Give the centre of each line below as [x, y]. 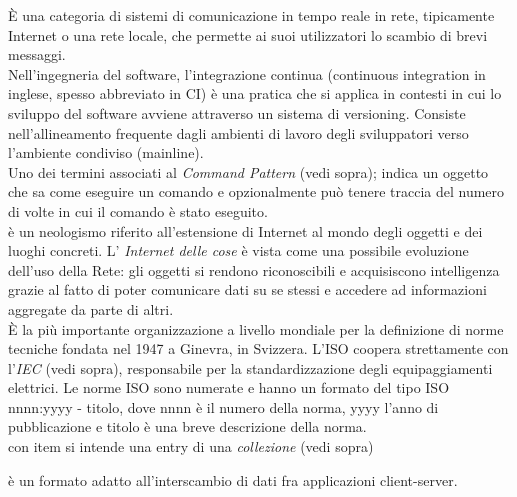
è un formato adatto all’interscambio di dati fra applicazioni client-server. [233, 479]
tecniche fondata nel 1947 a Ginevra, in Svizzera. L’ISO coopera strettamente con [258, 348]
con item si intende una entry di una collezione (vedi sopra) [191, 446]
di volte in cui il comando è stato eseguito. [138, 210]
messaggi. [37, 54]
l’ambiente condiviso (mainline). [106, 152]
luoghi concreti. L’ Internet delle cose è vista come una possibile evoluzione [238, 250]
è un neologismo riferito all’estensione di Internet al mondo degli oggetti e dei [245, 230]
